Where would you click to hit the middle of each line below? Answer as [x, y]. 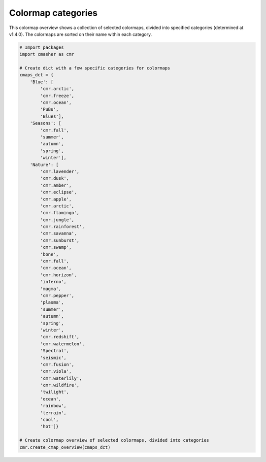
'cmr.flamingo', [60, 213]
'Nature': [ [44, 165]
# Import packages [42, 47]
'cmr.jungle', [57, 220]
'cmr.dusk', [54, 178]
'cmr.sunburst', [60, 240]
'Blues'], [52, 116]
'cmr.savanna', [59, 233]
